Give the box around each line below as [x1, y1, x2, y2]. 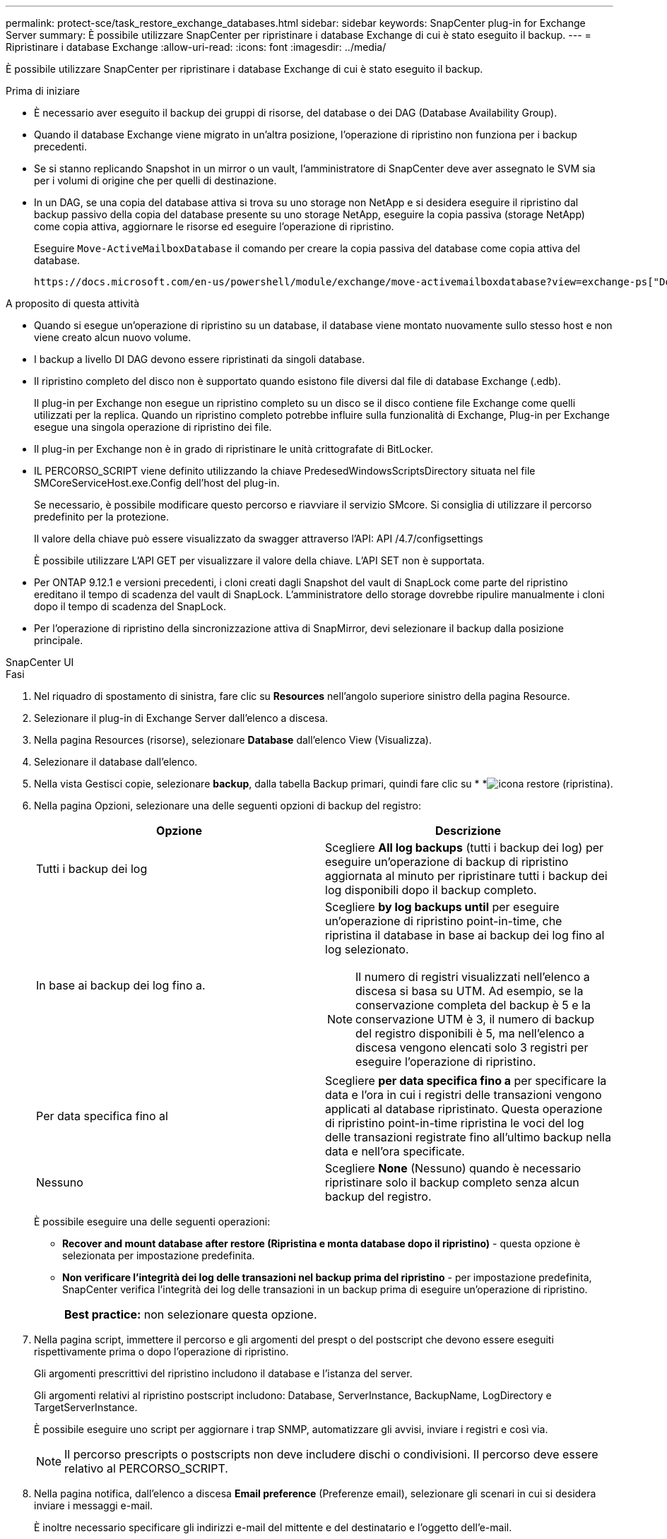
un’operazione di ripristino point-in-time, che [325, 914, 562, 928]
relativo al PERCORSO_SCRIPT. [64, 1461, 228, 1475]
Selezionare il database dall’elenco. [34, 756, 198, 768]
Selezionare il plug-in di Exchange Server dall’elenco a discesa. [34, 712, 329, 724]
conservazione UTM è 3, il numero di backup [355, 1012, 595, 1026]
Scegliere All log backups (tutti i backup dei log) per [325, 840, 604, 855]
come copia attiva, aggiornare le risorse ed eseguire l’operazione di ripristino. [34, 220, 394, 232]
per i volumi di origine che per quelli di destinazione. [34, 174, 277, 186]
